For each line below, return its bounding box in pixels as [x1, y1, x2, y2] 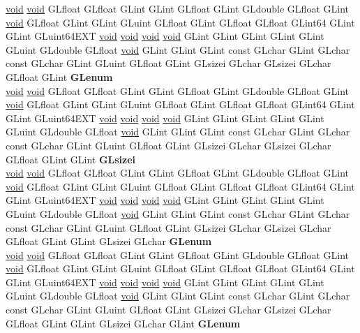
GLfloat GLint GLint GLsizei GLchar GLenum [6, 234, 212, 249]
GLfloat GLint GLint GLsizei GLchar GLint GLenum [6, 316, 241, 330]
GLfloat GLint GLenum [6, 69, 113, 84]
